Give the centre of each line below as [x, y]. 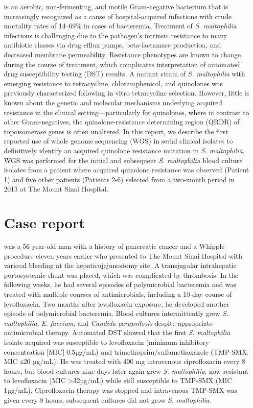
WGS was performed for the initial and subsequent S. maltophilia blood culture [123, 160]
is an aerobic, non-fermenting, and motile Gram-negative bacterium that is [116, 6]
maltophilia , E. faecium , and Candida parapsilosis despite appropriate [108, 323]
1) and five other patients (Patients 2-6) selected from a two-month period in [119, 179]
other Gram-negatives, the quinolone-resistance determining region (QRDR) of [122, 122]
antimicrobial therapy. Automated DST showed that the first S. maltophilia [117, 332]
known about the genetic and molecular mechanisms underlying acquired [113, 102]
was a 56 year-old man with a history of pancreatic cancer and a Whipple [114, 246]
